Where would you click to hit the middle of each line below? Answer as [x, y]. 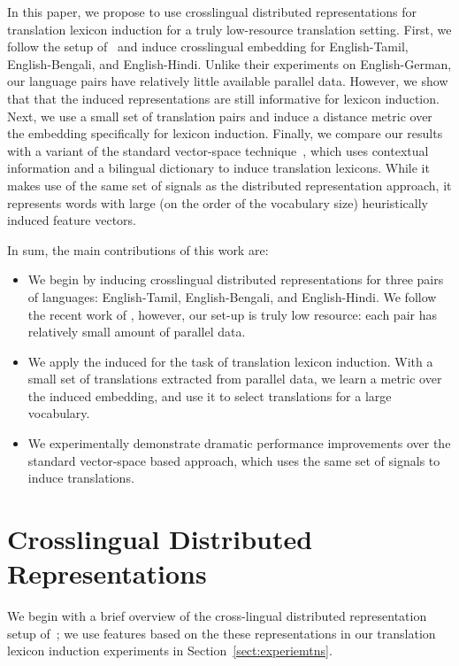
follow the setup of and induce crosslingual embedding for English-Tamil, [208, 46]
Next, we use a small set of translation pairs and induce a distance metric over [220, 116]
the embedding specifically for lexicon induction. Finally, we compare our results [225, 133]
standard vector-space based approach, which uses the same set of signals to [234, 460]
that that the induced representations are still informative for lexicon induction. [223, 98]
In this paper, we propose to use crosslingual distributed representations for [212, 12]
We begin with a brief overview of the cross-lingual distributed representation [217, 616]
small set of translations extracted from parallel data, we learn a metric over [235, 379]
